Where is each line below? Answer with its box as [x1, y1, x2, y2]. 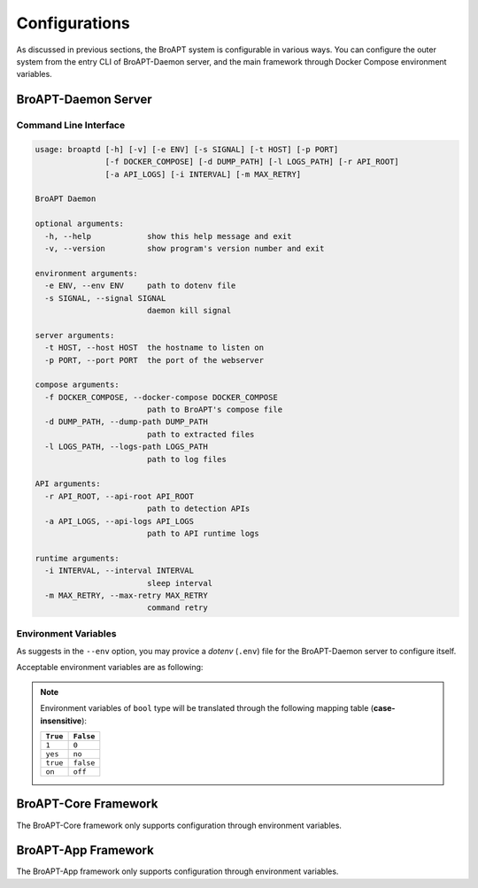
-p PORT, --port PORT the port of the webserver [44, 355, 265, 365]
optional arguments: [35, 219, 124, 229]
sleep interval [146, 578, 212, 588]
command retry [146, 603, 208, 613]
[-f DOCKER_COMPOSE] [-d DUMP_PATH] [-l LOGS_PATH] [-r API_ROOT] [104, 157, 400, 167]
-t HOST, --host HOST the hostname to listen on [44, 343, 265, 353]
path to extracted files [146, 429, 255, 439]
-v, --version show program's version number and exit [44, 243, 325, 254]
